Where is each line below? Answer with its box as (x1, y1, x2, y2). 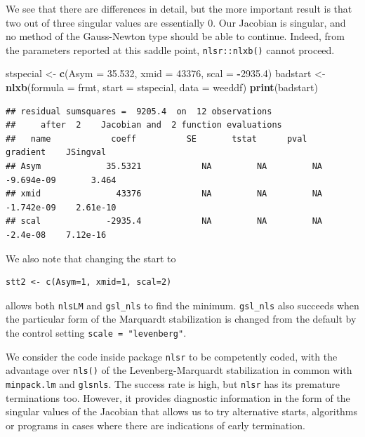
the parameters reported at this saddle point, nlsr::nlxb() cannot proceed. (6, 42, 335, 57)
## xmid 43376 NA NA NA (6, 189, 323, 199)
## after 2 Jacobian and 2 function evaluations (6, 120, 282, 130)
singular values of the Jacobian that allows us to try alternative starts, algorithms (6, 404, 358, 419)
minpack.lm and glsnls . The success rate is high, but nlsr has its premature (6, 376, 340, 391)
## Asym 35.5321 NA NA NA (6, 161, 323, 171)
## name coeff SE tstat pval (6, 133, 307, 144)
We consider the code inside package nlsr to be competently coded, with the (6, 349, 338, 363)
